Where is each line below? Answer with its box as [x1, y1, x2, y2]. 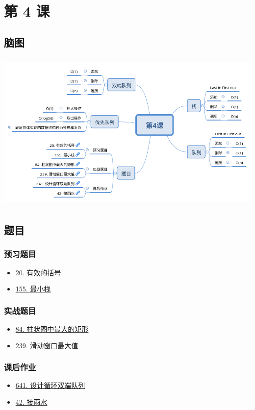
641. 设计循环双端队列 [15, 380, 85, 390]
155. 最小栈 [15, 284, 51, 294]
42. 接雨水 [15, 396, 48, 407]
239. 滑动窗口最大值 [15, 340, 78, 350]
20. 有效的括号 [15, 267, 61, 277]
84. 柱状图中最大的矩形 [15, 323, 89, 334]
